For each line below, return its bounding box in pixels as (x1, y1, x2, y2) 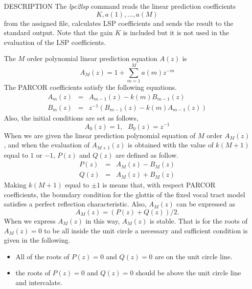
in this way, (85, 215, 120, 226)
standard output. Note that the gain (4, 27, 113, 38)
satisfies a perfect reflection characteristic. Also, (4, 199, 147, 209)
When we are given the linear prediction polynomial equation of (4, 130, 196, 140)
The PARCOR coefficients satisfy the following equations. (4, 82, 177, 92)
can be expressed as (176, 199, 235, 209)
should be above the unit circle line (136, 268, 241, 278)
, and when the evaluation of (4, 140, 90, 150)
